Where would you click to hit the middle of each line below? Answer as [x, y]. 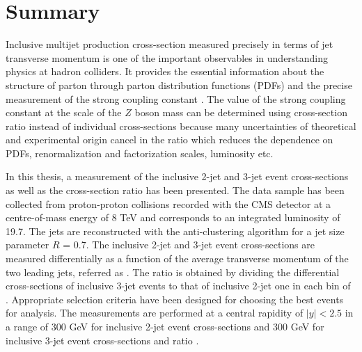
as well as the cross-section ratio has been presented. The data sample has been [175, 190]
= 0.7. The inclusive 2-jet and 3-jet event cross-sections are [189, 245]
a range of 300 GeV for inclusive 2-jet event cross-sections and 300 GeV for [165, 326]
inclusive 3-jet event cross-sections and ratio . [102, 340]
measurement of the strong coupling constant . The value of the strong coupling [176, 98]
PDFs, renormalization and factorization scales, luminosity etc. [140, 153]
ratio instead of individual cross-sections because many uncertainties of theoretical [181, 126]
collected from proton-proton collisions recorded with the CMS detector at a [168, 203]
